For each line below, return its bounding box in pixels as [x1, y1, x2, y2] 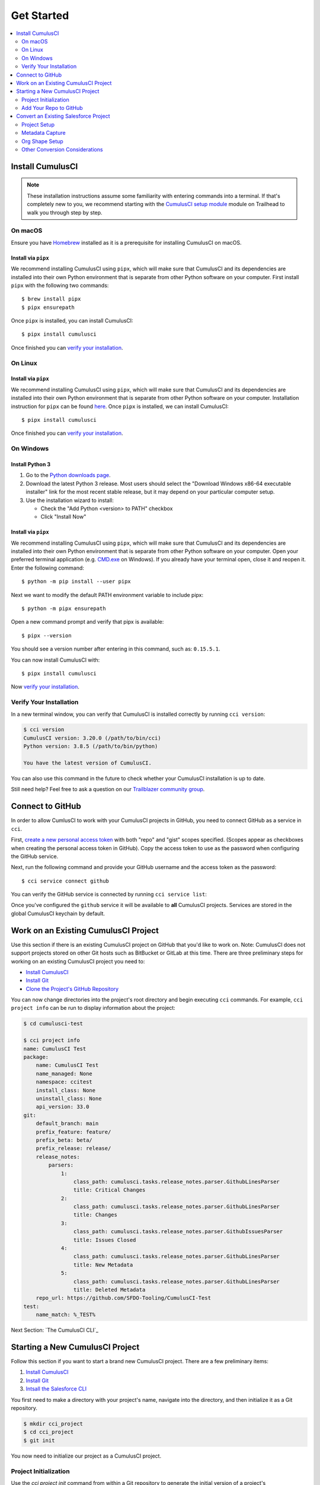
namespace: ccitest [36, 1079, 93, 1085]
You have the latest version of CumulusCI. [23, 760, 152, 766]
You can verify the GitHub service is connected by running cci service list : [11, 891, 207, 898]
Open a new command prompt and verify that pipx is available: [11, 618, 164, 625]
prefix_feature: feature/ [36, 1129, 111, 1135]
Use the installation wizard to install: [25, 497, 114, 504]
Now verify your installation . [11, 683, 79, 690]
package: [23, 1054, 49, 1060]
